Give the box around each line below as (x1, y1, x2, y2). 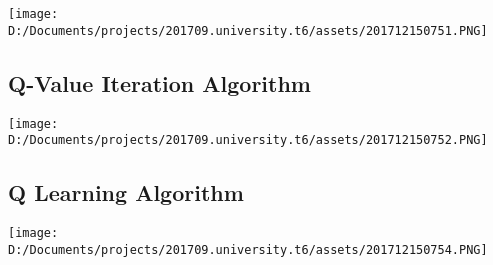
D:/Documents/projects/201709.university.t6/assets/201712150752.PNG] (8, 133, 488, 148)
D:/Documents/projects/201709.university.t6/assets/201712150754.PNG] (8, 242, 488, 257)
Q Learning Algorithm (8, 177, 244, 208)
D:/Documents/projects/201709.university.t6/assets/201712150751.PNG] (8, 23, 488, 38)
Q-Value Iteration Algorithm (8, 67, 311, 98)
